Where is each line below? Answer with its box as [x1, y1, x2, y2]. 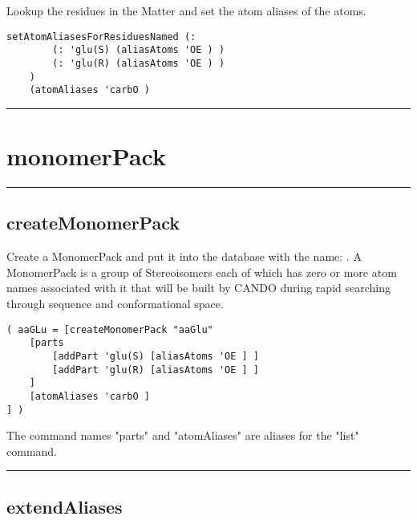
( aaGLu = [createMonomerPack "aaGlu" [6, 323, 213, 335]
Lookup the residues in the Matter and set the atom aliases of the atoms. [6, 2, 366, 18]
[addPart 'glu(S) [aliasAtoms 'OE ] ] [52, 350, 259, 362]
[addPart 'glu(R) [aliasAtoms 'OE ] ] [52, 364, 259, 376]
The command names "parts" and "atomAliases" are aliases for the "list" [6, 427, 359, 444]
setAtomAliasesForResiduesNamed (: [6, 30, 196, 43]
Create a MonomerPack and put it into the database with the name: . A [6, 248, 362, 265]
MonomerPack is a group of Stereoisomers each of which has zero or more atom [6, 263, 397, 280]
